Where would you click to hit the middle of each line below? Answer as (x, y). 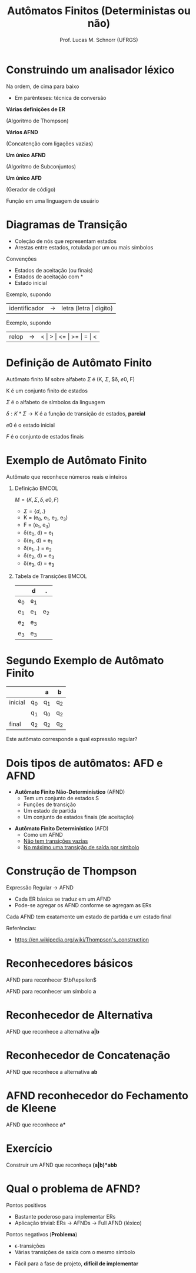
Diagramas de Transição (67, 224)
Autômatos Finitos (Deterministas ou (99, 11)
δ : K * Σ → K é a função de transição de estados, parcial (76, 413)
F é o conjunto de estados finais (45, 436)
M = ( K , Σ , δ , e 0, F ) (36, 499)
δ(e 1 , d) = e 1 (38, 541)
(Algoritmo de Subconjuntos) (41, 166)
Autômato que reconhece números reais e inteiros (67, 476)
